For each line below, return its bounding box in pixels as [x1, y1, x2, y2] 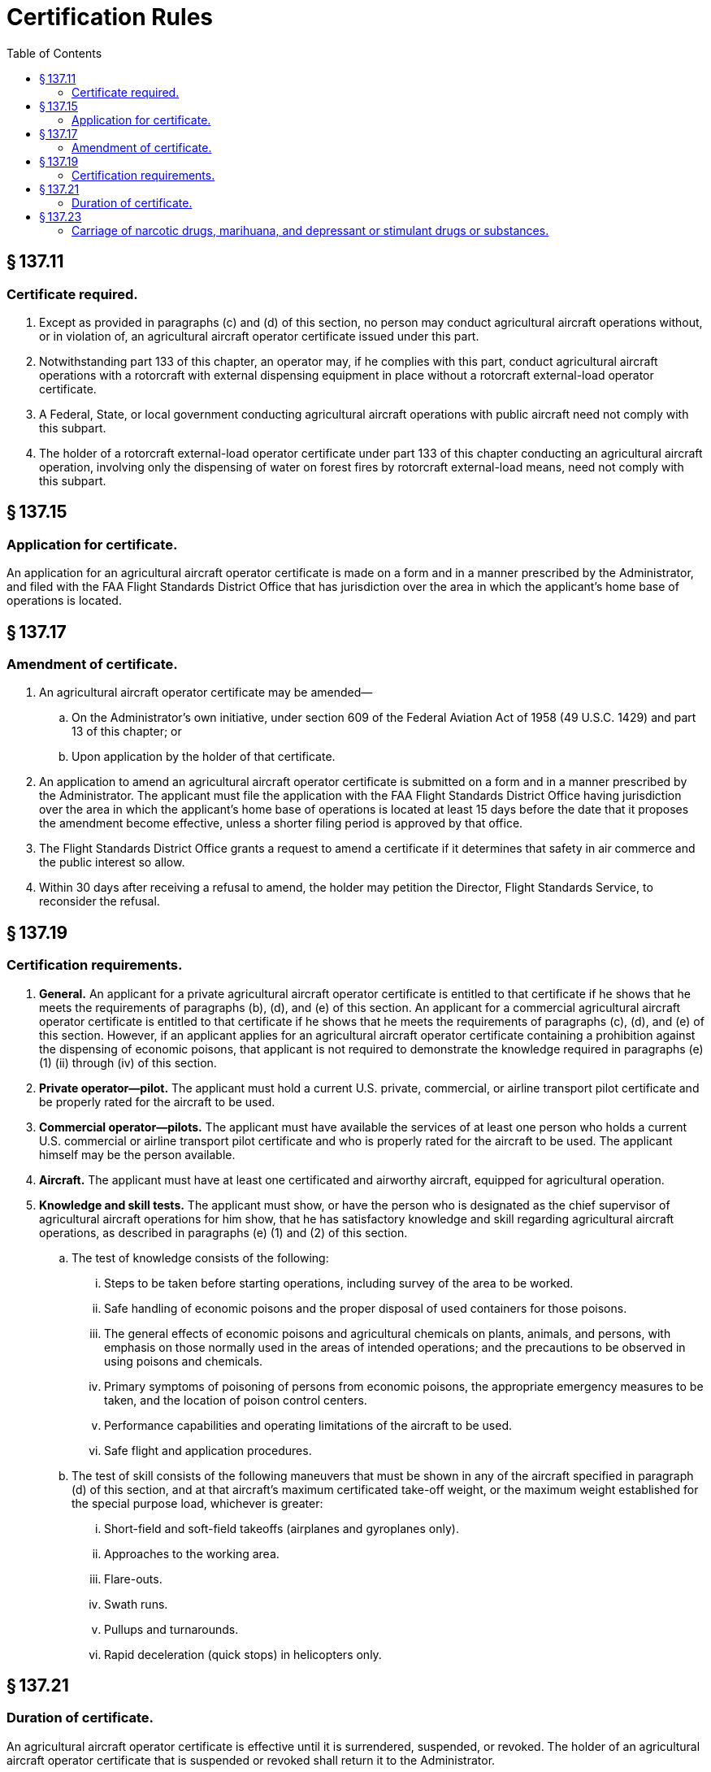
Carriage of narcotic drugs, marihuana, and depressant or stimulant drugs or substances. [72, 223, 549, 237]
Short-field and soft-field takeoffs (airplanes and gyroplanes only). [104, 1521, 459, 1535]
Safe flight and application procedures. [104, 1443, 312, 1457]
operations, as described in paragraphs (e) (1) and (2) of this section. [39, 1225, 408, 1240]
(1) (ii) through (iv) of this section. [39, 1055, 217, 1070]
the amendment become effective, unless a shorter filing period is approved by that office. [39, 816, 523, 831]
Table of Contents [7, 46, 102, 60]
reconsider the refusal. [39, 894, 160, 909]
